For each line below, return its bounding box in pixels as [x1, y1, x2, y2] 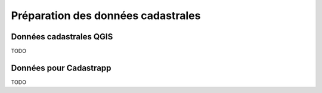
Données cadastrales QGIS [11, 32, 113, 42]
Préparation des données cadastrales [11, 9, 201, 22]
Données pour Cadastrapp [11, 63, 112, 73]
